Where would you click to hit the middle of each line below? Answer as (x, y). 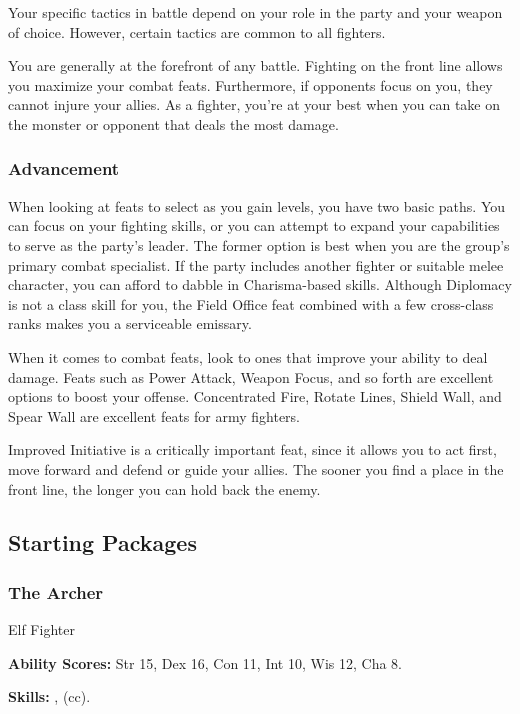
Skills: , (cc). (49, 696)
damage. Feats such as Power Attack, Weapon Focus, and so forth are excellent (251, 376)
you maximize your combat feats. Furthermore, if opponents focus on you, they (250, 84)
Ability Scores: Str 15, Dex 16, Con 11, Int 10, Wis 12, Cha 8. (205, 662)
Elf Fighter (41, 629)
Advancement (64, 168)
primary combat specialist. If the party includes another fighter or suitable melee (256, 264)
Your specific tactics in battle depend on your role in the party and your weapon (255, 12)
